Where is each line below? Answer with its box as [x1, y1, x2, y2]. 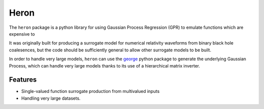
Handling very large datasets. [21, 95, 81, 101]
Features [9, 76, 37, 84]
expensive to [9, 31, 35, 37]
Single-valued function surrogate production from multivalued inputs [21, 88, 160, 94]
